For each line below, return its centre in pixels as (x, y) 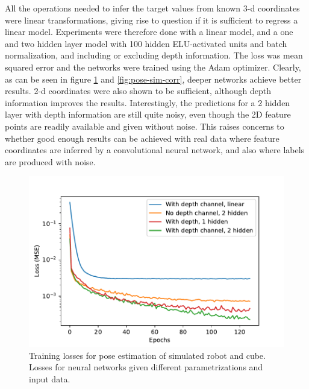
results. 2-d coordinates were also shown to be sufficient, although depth (138, 91)
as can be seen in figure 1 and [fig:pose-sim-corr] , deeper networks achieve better (153, 79)
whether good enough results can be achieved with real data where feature (142, 138)
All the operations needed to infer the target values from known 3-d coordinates (152, 8)
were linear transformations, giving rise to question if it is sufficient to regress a (151, 20)
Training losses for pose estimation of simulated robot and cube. (147, 355)
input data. (50, 378)
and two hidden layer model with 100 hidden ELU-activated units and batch (146, 43)
